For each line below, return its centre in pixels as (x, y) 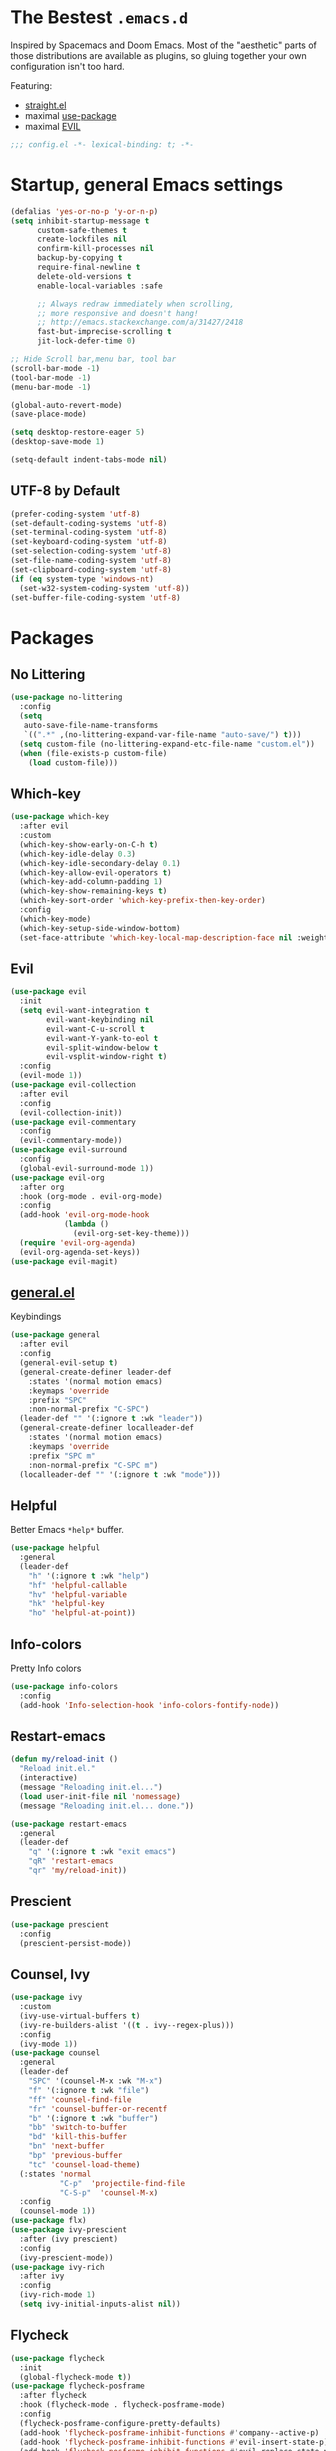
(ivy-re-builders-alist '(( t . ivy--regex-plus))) (127, 2025)
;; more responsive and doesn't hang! (117, 313)
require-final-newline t (88, 267)
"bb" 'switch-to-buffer (78, 2127)
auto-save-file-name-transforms (91, 726)
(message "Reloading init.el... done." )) (107, 1806)
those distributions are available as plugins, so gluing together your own (158, 55)
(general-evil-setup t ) (68, 1363)
